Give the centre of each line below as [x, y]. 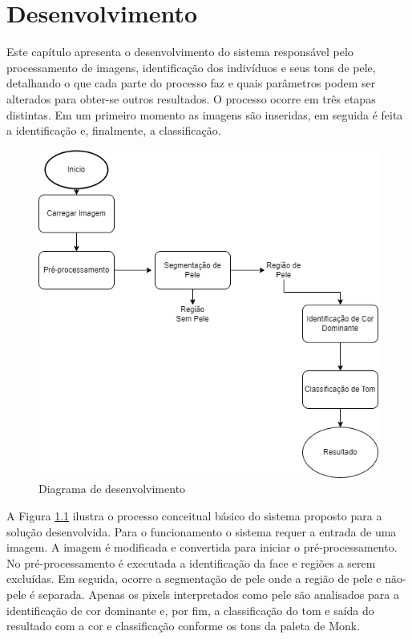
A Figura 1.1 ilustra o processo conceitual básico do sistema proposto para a [194, 515]
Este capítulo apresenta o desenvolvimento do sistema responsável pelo [180, 52]
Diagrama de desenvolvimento [112, 489]
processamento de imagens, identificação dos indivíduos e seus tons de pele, [191, 67]
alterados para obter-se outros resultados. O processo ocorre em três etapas [191, 98]
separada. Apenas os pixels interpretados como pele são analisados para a [219, 594]
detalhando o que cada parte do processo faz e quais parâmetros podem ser [191, 83]
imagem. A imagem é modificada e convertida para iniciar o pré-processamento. [202, 547]
